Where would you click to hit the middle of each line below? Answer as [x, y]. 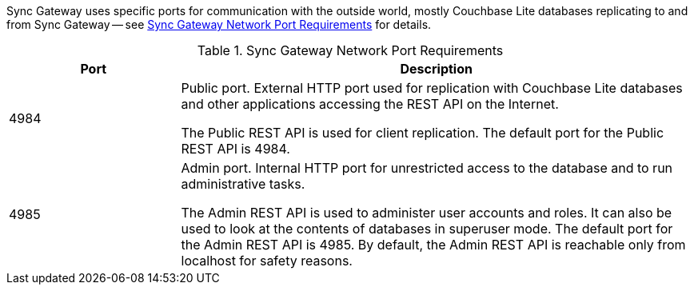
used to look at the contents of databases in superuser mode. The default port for [427, 229]
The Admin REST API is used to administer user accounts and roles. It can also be [427, 213]
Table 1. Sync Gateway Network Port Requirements [350, 50]
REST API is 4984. [235, 149]
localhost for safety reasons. [267, 261]
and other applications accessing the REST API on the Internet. [370, 104]
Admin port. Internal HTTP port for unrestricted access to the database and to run [427, 168]
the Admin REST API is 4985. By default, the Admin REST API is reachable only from [433, 245]
